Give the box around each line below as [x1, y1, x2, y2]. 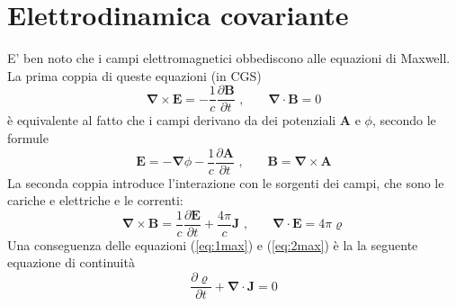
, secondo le [371, 111, 436, 130]
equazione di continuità [7, 253, 135, 272]
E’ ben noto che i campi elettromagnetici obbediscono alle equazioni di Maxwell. [7, 49, 451, 67]
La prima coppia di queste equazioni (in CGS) [7, 66, 262, 85]
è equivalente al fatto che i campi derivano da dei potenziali [7, 111, 336, 130]
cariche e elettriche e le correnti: [7, 191, 183, 210]
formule [7, 128, 49, 147]
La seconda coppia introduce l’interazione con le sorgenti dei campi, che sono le [7, 173, 444, 192]
